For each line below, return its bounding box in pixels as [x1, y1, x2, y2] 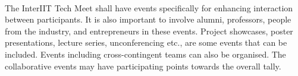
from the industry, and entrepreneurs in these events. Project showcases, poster [5, 24, 293, 37]
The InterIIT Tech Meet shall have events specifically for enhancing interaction [5, 1, 293, 14]
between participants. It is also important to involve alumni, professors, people [5, 13, 291, 26]
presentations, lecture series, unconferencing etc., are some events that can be [5, 36, 287, 49]
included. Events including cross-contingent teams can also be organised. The [5, 47, 286, 60]
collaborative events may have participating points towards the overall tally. [5, 59, 281, 72]
